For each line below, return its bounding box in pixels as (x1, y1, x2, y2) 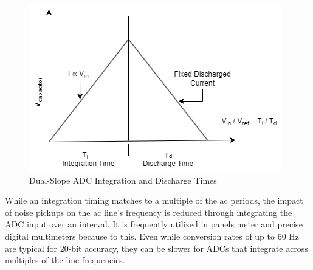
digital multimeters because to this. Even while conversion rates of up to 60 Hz (5, 229, 300, 242)
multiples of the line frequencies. (5, 254, 125, 266)
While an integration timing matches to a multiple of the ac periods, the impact (5, 194, 303, 207)
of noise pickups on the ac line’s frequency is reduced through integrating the (5, 206, 292, 218)
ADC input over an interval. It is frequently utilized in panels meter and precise (5, 218, 303, 230)
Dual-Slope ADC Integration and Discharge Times (29, 173, 217, 186)
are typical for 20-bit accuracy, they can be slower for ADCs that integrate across (5, 241, 308, 254)
